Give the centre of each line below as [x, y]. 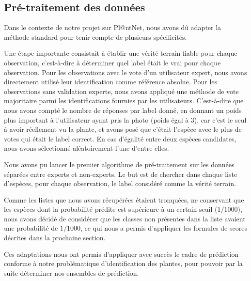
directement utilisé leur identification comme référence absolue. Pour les [111, 82]
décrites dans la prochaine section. [55, 238]
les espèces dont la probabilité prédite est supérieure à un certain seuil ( [111, 209]
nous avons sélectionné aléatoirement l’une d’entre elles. [86, 148]
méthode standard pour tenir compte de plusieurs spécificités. [95, 37]
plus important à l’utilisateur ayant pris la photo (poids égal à [96, 119]
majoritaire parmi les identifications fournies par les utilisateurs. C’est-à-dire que [124, 101]
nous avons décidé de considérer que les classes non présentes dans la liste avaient [125, 218]
